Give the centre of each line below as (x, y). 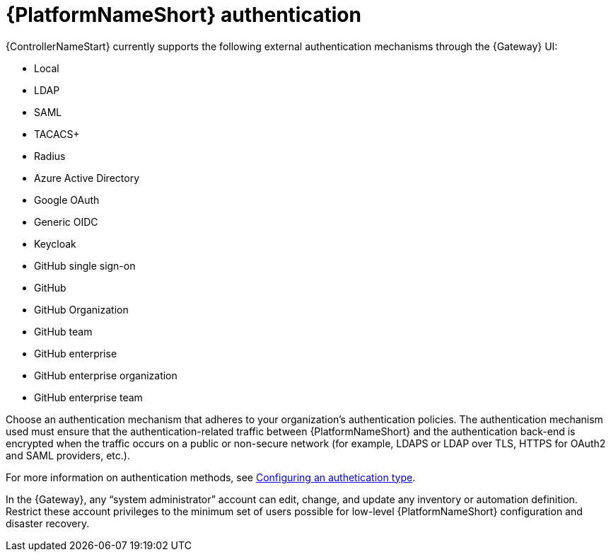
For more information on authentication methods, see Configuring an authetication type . (211, 477)
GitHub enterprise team (88, 397)
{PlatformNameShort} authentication (184, 15)
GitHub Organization (81, 309)
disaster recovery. (48, 523)
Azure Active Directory (87, 178)
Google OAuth (67, 200)
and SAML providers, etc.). (68, 455)
